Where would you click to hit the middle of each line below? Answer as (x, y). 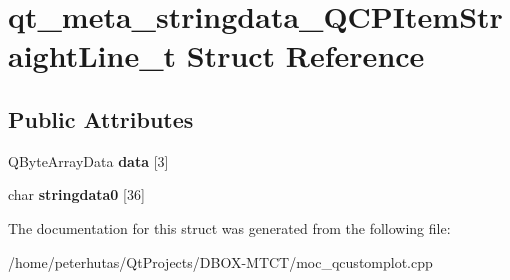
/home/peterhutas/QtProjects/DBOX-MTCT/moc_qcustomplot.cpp (220, 261)
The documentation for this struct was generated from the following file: (229, 227)
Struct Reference (305, 55)
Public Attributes (101, 118)
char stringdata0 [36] (76, 194)
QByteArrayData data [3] (88, 160)
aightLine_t (92, 55)
